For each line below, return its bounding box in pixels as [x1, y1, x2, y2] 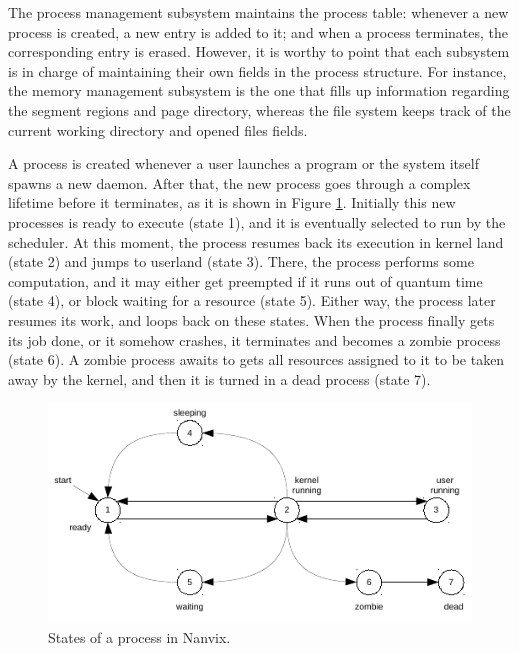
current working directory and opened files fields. [8, 119, 308, 140]
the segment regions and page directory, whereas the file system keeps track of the [8, 99, 511, 120]
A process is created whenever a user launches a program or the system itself [8, 153, 479, 174]
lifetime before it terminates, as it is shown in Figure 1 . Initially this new [8, 192, 456, 213]
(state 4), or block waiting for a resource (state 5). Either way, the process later [8, 290, 496, 311]
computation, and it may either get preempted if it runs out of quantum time [8, 270, 483, 291]
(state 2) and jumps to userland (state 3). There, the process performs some [8, 251, 474, 272]
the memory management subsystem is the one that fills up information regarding [8, 80, 510, 101]
